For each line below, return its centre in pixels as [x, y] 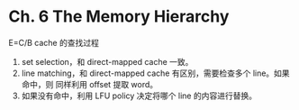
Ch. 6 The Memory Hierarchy [119, 17]
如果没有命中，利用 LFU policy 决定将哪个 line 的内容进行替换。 [139, 96]
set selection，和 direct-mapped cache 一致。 [107, 61]
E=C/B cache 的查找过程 [54, 42]
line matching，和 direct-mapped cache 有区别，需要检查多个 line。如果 [155, 73]
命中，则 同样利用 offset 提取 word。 [90, 84]
